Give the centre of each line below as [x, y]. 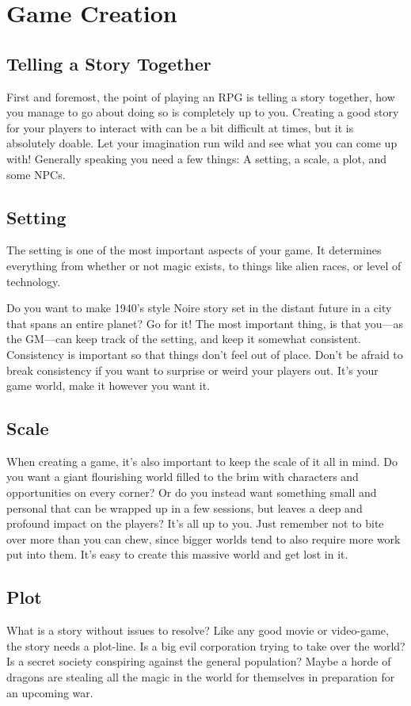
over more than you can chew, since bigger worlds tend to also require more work [204, 538]
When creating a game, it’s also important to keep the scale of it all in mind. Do [202, 461]
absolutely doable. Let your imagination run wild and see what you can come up [202, 143]
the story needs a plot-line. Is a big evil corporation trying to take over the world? [206, 645]
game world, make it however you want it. [108, 385]
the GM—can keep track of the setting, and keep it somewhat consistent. [184, 339]
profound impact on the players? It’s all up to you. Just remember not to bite [195, 523]
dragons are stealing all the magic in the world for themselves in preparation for [201, 677]
